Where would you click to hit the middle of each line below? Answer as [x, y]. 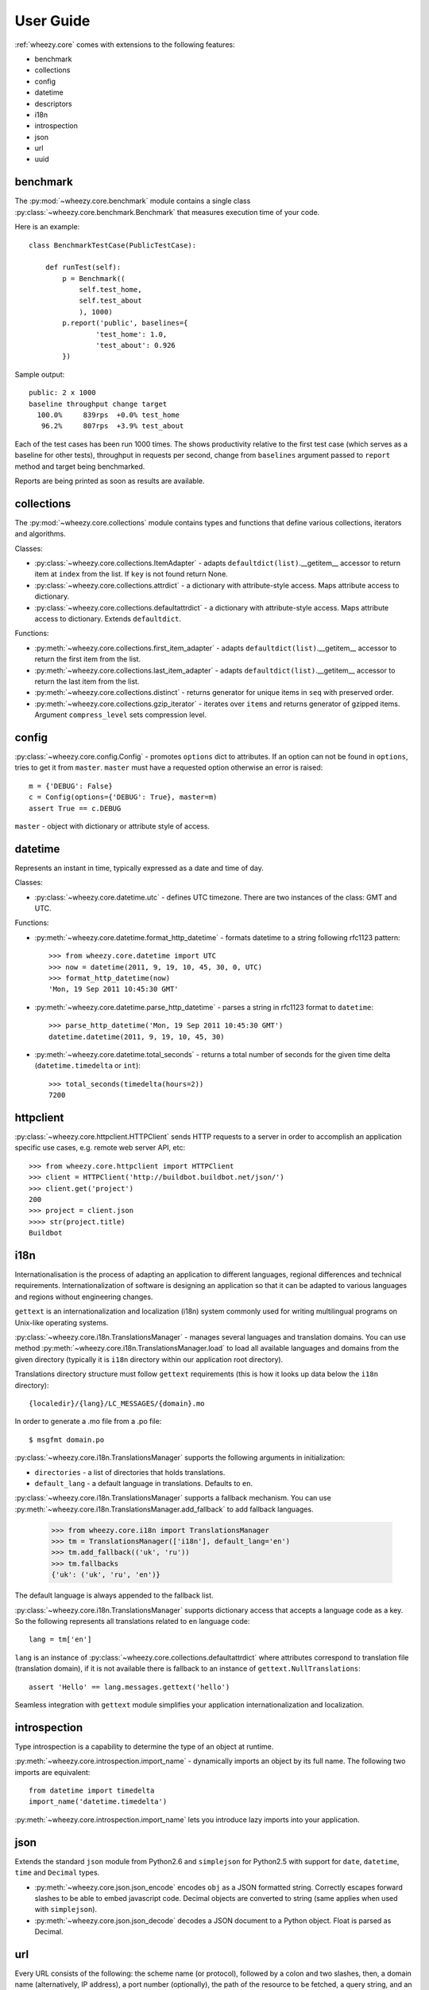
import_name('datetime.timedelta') [98, 1802]
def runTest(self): [83, 267]
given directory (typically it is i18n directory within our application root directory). [149, 1359]
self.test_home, [110, 290]
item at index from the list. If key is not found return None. [131, 574]
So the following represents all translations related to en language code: [132, 1621]
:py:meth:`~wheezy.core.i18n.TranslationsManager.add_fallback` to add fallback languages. [164, 1509]
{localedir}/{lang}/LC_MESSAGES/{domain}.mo [117, 1403]
